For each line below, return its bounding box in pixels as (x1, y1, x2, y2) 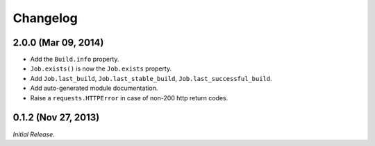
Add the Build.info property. (30, 55, 119, 64)
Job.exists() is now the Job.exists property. (30, 64, 172, 73)
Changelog (12, 10, 78, 26)
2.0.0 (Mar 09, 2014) (12, 37, 104, 48)
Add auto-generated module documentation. (30, 84, 158, 93)
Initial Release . (12, 130, 55, 138)
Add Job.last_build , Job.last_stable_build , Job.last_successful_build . (30, 74, 272, 82)
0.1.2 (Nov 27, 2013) (12, 111, 100, 124)
